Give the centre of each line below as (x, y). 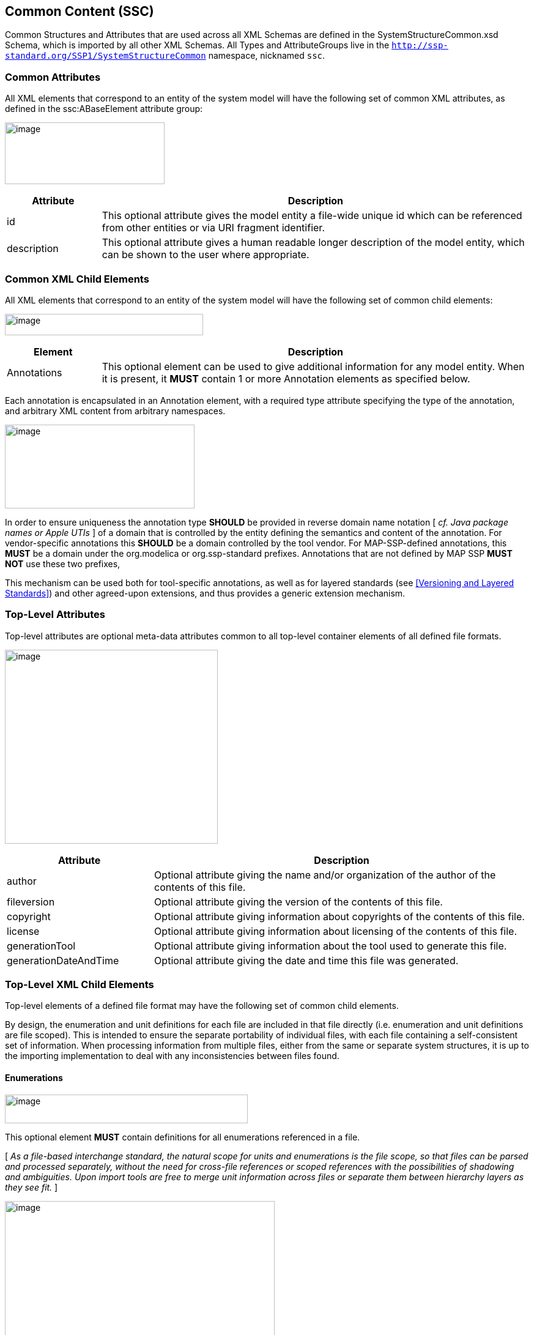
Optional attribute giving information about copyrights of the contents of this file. (339, 916)
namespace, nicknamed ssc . (267, 56)
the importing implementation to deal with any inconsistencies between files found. (172, 1056)
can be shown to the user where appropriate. (206, 255)
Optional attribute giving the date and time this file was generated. (306, 960)
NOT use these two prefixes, (63, 563)
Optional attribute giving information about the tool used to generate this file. (331, 946)
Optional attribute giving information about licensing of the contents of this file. (336, 931)
